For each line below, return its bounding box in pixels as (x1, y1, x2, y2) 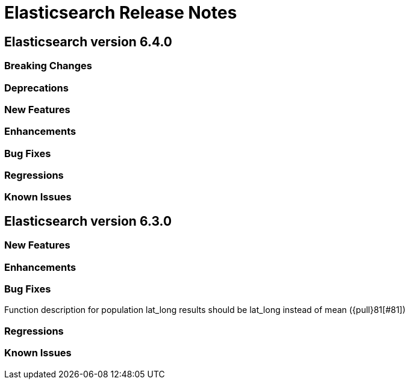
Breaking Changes (4, 60, 93, 72)
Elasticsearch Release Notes (4, 2, 237, 23)
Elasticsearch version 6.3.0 (4, 213, 172, 229)
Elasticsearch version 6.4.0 (4, 34, 172, 49)
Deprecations (4, 81, 69, 94)
